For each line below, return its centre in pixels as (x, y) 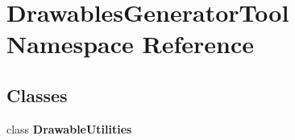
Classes (37, 95)
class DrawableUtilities (69, 128)
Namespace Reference (130, 44)
